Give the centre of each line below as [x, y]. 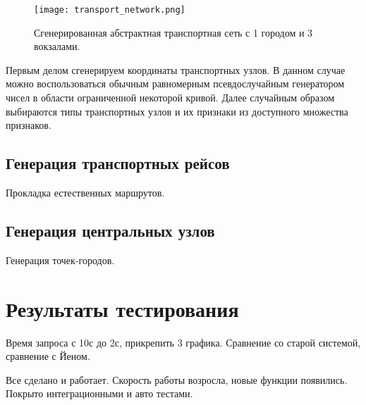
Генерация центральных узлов [110, 230]
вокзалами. [57, 46]
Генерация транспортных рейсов [118, 163]
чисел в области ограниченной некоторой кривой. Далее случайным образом [170, 98]
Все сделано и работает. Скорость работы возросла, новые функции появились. [177, 379]
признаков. [29, 125]
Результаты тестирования [122, 308]
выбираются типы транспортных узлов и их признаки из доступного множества [177, 111]
